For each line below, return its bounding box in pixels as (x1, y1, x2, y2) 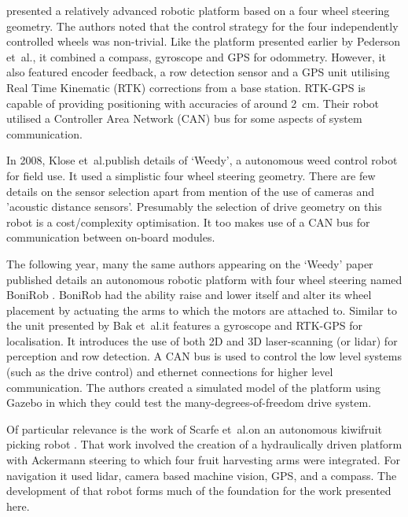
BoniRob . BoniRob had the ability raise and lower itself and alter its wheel (6, 286, 372, 303)
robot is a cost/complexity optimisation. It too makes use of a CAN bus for (6, 213, 370, 230)
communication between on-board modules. (6, 229, 215, 246)
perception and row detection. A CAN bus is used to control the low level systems (6, 348, 402, 364)
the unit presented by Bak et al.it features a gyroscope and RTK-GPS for (6, 317, 362, 334)
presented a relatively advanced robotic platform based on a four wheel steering (6, 2, 390, 18)
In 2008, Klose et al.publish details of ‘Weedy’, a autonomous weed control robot (6, 152, 398, 168)
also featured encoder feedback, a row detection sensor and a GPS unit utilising (6, 64, 390, 80)
